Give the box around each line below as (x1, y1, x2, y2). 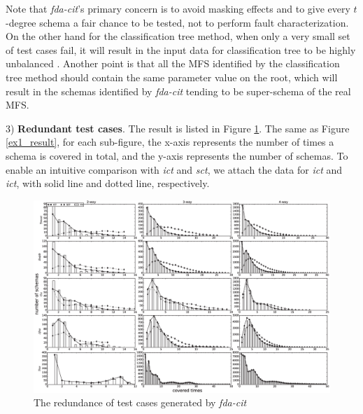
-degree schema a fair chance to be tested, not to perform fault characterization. (6, 15, 349, 29)
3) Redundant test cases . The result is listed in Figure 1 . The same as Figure (6, 120, 350, 135)
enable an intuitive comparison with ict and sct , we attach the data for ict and (6, 162, 343, 177)
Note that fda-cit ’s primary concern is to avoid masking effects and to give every (6, 1, 350, 15)
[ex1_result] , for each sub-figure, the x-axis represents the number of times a (6, 134, 334, 149)
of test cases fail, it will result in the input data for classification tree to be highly (6, 42, 356, 57)
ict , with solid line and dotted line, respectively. (6, 176, 210, 191)
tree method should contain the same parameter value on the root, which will (6, 69, 338, 84)
